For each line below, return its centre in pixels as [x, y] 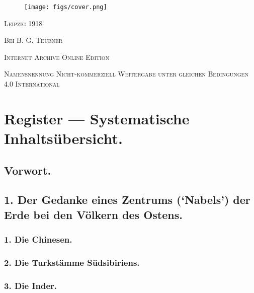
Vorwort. [28, 170]
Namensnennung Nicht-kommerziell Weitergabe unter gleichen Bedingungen [126, 74]
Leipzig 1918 [23, 23]
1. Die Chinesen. [38, 239]
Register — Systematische [97, 118]
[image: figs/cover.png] [66, 7]
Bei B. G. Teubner [33, 40]
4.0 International [32, 84]
